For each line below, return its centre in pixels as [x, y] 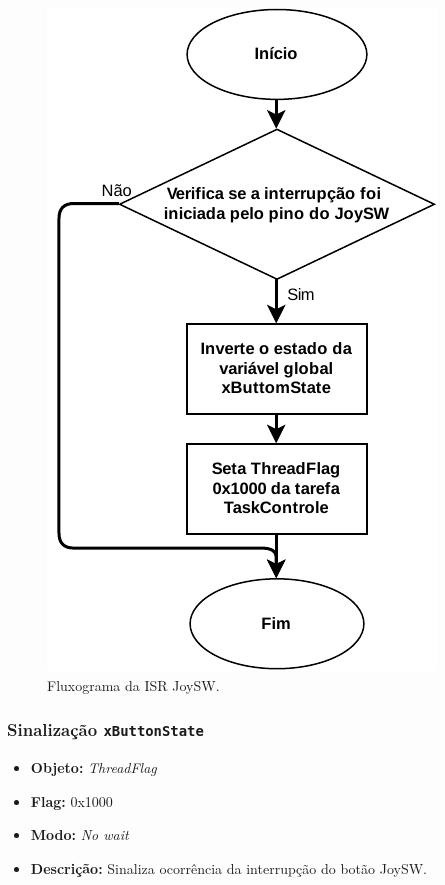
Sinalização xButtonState [105, 729]
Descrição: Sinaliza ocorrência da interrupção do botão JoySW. [228, 867]
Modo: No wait [79, 834]
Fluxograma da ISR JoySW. [133, 684]
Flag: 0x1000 [71, 800]
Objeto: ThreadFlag [93, 766]
